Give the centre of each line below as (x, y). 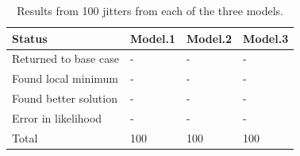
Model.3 (266, 38)
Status (30, 38)
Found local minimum (65, 78)
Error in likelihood (57, 117)
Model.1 (153, 38)
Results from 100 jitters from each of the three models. (150, 10)
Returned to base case (65, 58)
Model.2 (210, 38)
